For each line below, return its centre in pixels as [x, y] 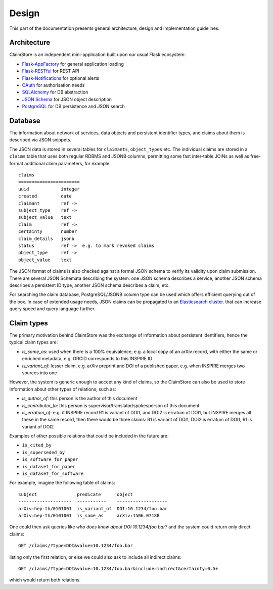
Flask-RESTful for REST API [51, 71]
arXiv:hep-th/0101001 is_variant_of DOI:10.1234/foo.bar [93, 508]
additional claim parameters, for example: [67, 163]
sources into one [39, 373]
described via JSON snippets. [40, 140]
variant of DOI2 [38, 426]
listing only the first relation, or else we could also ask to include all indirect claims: [96, 557]
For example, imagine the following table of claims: [62, 483]
